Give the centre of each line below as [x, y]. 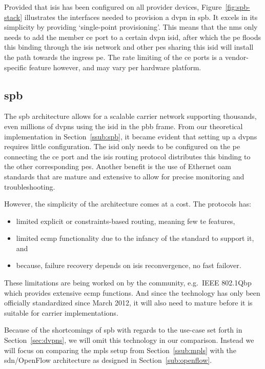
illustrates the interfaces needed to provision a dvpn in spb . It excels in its [141, 17]
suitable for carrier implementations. [61, 312]
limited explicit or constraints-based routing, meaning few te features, [126, 221]
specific [16, 67]
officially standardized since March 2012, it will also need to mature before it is [128, 303]
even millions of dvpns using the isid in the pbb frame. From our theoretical [124, 126]
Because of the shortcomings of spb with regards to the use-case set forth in [123, 330]
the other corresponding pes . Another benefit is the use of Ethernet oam [118, 166]
